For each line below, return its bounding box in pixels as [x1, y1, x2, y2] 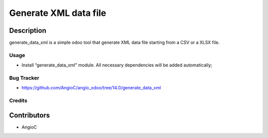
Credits [9, 97, 27, 104]
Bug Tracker [9, 74, 40, 81]
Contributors [9, 111, 50, 119]
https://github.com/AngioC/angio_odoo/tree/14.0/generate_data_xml [21, 85, 161, 91]
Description [9, 26, 47, 35]
